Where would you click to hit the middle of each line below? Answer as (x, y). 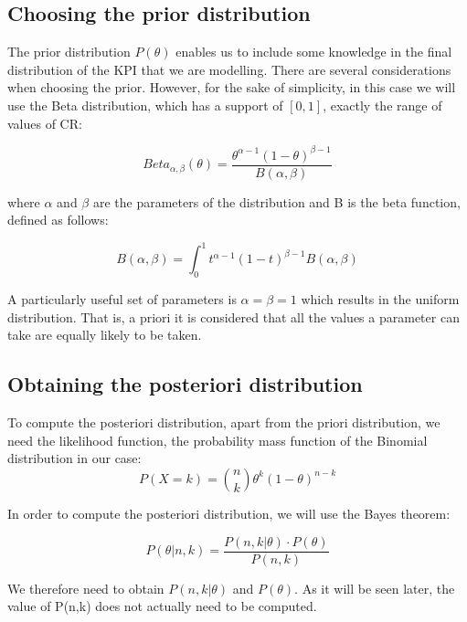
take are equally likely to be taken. (105, 335)
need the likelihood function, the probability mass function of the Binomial (218, 440)
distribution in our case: (74, 458)
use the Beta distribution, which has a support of (145, 105)
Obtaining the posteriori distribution (185, 384)
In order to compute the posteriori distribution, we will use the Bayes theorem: (229, 513)
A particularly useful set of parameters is (122, 299)
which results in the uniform (380, 299)
